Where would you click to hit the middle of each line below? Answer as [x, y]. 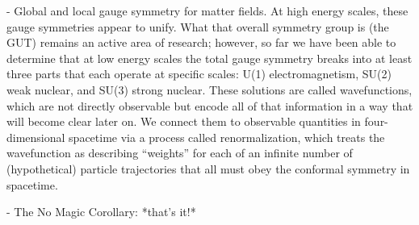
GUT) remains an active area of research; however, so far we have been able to [201, 42]
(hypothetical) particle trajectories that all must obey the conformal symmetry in [208, 168]
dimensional [36, 137]
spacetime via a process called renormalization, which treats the [227, 137]
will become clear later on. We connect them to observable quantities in [184, 121]
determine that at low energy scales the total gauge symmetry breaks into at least [209, 58]
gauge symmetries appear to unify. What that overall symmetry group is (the [198, 26]
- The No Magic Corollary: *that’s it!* [101, 212]
